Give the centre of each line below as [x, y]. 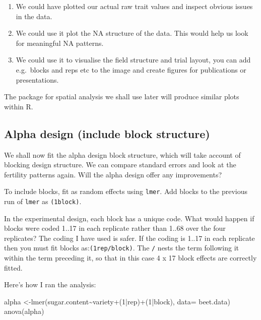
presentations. [37, 79]
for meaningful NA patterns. [60, 43]
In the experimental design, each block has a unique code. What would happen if [129, 218]
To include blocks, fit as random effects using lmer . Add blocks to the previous [126, 191]
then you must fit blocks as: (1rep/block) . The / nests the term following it [122, 248]
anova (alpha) [24, 311]
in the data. [34, 16]
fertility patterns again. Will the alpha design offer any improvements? [113, 174]
